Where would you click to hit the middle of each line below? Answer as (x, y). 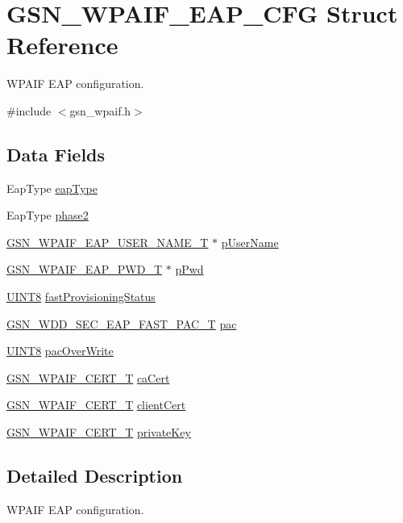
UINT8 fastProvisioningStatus (81, 297)
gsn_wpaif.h (100, 110)
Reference (62, 45)
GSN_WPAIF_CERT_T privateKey (99, 432)
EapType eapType (52, 188)
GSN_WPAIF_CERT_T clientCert (96, 405)
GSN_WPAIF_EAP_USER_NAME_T (108, 242)
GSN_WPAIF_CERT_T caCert (88, 377)
